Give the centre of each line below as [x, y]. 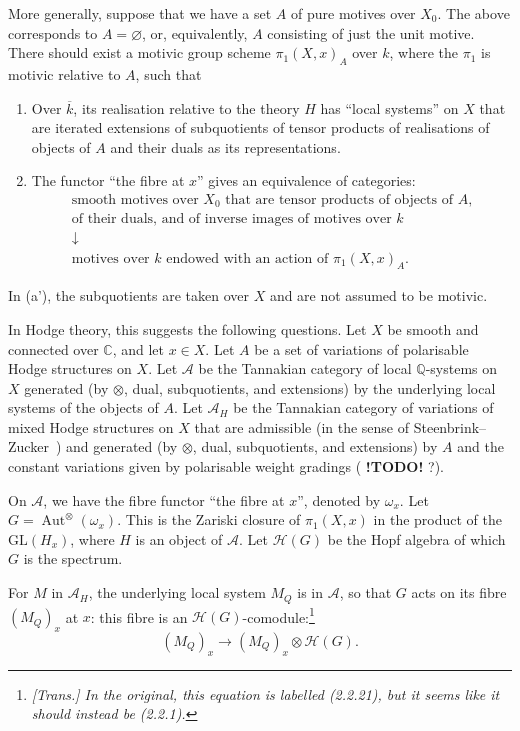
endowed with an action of [247, 258]
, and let [138, 348]
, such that [168, 73]
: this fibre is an [139, 616]
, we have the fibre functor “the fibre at [164, 499]
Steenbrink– [450, 426]
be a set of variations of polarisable [361, 348]
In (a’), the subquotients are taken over [128, 295]
